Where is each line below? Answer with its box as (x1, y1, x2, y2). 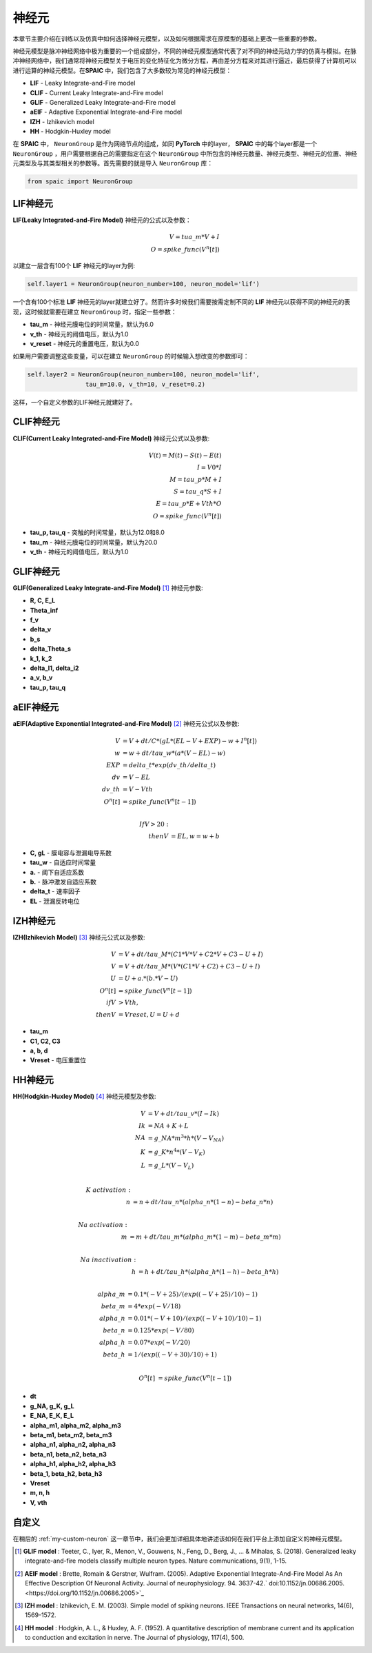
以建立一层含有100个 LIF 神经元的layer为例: (12, 262, 136, 270)
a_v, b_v (30, 673, 53, 682)
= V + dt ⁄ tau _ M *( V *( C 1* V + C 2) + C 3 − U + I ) (118, 962, 260, 970)
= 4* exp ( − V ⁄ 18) (127, 1303, 181, 1310)
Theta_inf (30, 606, 59, 614)
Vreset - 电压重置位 (30, 1056, 86, 1064)
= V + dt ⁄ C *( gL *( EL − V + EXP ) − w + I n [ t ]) (122, 736, 258, 744)
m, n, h (30, 1489, 50, 1497)
